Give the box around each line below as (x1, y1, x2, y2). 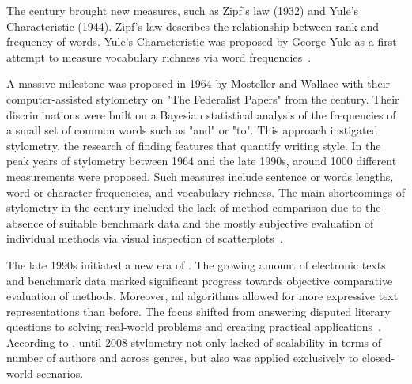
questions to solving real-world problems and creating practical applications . (6, 318, 381, 335)
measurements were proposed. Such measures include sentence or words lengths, (6, 168, 394, 184)
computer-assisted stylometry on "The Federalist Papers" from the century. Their (6, 90, 399, 107)
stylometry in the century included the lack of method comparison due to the (6, 199, 381, 216)
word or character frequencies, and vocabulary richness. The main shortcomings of (6, 183, 405, 200)
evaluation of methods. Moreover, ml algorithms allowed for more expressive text (6, 288, 399, 304)
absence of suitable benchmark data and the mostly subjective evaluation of (6, 214, 374, 231)
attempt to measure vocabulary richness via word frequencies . (6, 48, 312, 65)
